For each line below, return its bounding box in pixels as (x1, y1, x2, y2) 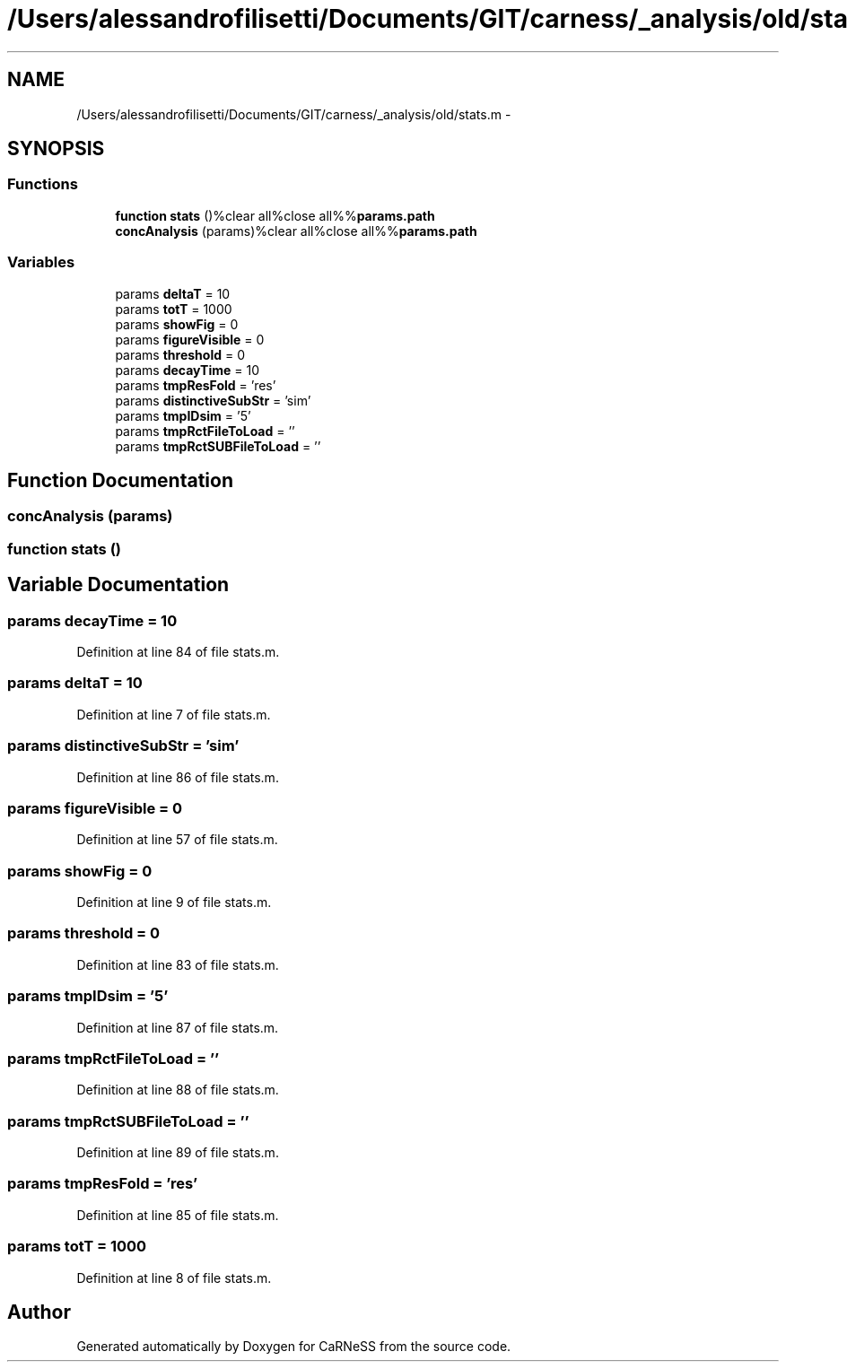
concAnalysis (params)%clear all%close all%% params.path (115, 222, 477, 239)
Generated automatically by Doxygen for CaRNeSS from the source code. (76, 1338, 511, 1355)
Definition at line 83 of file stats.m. (76, 956, 279, 972)
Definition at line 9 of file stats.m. (76, 894, 272, 910)
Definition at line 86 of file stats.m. (76, 769, 279, 785)
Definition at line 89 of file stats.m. (76, 1145, 279, 1160)
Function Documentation (7, 468, 233, 492)
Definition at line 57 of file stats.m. (76, 832, 278, 848)
